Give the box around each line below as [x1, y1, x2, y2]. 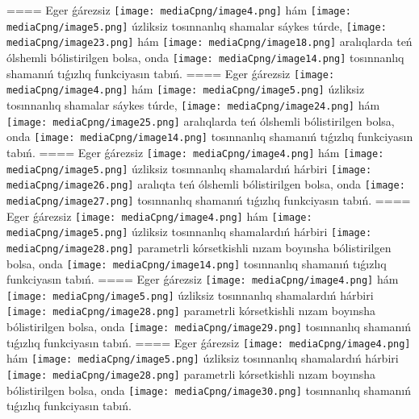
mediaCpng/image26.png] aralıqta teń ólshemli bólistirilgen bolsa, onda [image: [6, 176, 405, 193]
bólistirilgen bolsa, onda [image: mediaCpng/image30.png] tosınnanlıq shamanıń [6, 381, 412, 398]
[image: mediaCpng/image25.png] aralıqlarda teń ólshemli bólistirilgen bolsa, [6, 112, 395, 129]
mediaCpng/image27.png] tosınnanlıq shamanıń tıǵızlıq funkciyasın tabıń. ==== [6, 191, 411, 208]
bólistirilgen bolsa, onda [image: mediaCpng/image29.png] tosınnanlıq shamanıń [6, 318, 412, 335]
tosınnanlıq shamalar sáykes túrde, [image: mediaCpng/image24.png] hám [6, 96, 380, 113]
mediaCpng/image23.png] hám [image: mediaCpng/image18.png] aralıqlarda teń [6, 33, 413, 50]
